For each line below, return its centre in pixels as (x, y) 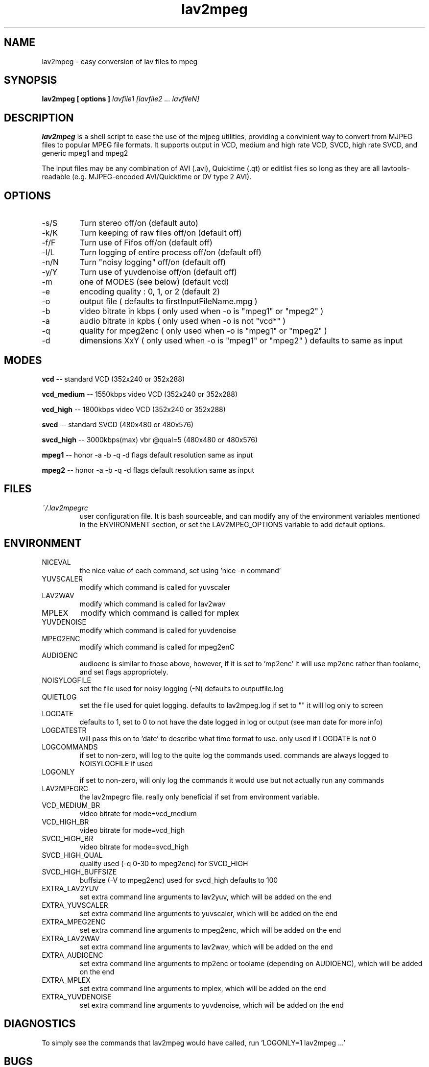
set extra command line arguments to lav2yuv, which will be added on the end (205, 897)
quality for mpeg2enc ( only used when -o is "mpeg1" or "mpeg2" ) (203, 331)
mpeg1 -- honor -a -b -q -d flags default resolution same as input (147, 455)
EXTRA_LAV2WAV (71, 938)
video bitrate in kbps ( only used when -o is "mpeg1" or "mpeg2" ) (202, 311)
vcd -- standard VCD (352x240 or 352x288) (113, 379)
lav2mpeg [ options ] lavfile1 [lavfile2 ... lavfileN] (121, 99)
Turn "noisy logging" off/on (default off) (153, 262)
